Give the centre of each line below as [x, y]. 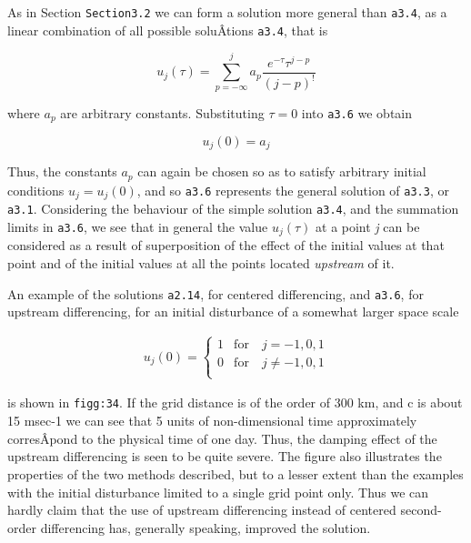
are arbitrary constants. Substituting [162, 112]
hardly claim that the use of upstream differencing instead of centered [202, 510]
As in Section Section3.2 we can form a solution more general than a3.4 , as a [227, 12]
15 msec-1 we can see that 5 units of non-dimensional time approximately [212, 421]
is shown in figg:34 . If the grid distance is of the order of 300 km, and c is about [235, 402]
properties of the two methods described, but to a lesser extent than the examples [235, 473]
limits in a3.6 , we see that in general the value [138, 226]
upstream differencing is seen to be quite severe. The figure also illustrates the [225, 456]
